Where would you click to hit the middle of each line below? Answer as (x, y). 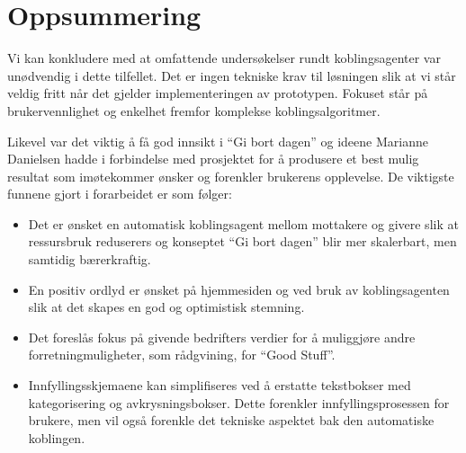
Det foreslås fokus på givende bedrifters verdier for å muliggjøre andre (222, 337)
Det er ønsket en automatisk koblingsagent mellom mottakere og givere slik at (243, 223)
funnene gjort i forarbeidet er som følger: (120, 194)
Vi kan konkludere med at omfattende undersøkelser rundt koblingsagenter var (224, 58)
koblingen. (57, 437)
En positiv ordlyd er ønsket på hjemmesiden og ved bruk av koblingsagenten (239, 289)
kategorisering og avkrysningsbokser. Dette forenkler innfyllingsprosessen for (239, 402)
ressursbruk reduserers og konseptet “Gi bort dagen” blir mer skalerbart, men (242, 241)
